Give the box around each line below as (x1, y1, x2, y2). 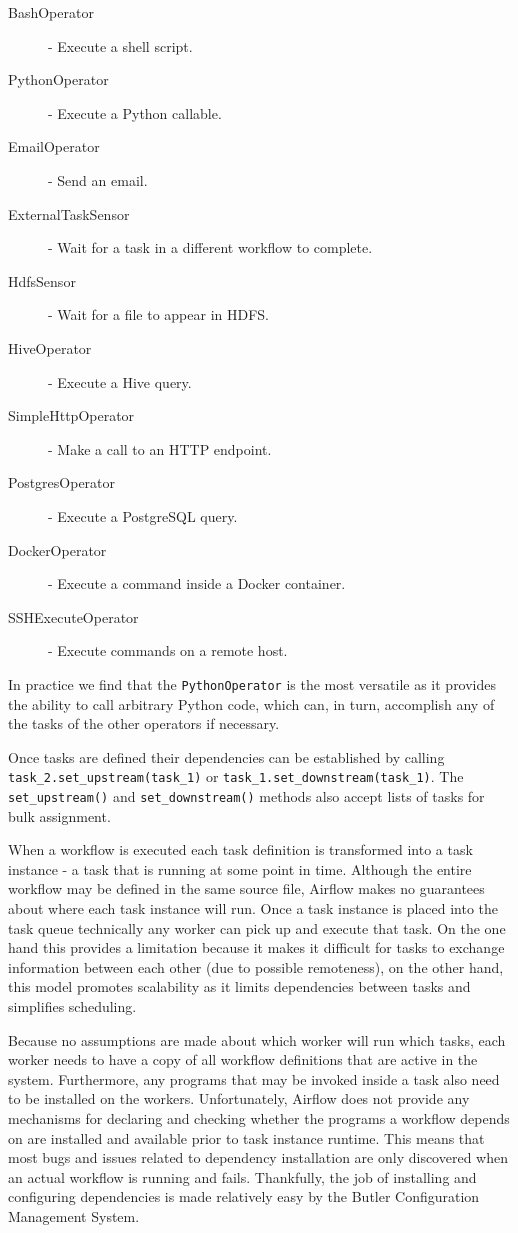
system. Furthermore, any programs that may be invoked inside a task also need (8, 1068, 500, 1089)
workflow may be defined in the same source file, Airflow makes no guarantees (8, 878, 485, 899)
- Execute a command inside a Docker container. (48, 573, 346, 594)
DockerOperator (8, 539, 107, 560)
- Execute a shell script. (48, 35, 193, 56)
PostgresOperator (8, 472, 116, 493)
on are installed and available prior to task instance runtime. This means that (8, 1127, 485, 1148)
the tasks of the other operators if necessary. (8, 713, 280, 734)
